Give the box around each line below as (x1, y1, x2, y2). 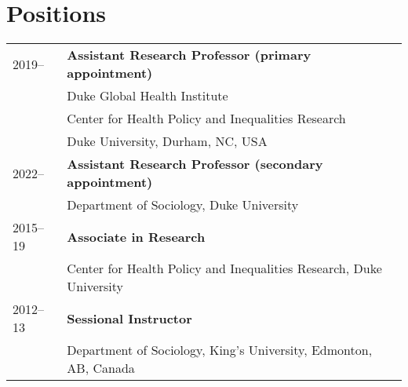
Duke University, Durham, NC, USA (67, 132, 268, 151)
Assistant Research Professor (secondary (67, 155, 323, 173)
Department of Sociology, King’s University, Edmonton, (67, 341, 373, 360)
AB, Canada (67, 359, 135, 378)
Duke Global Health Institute (67, 86, 228, 105)
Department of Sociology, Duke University (67, 195, 299, 214)
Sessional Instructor (67, 309, 192, 327)
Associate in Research (67, 227, 206, 246)
